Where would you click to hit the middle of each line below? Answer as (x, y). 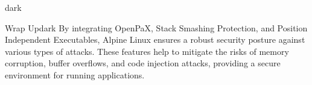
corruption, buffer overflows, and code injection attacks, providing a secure (143, 63)
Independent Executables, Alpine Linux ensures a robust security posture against (155, 39)
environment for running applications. (75, 74)
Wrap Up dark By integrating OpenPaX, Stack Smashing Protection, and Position (156, 27)
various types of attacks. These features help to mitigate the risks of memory (147, 51)
